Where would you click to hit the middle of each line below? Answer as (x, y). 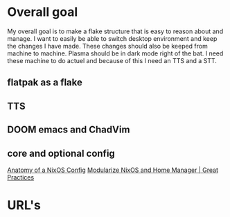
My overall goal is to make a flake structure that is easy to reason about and (115, 31)
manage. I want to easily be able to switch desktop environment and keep (112, 38)
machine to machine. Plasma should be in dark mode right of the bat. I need (115, 53)
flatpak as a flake (45, 83)
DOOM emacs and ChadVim (69, 130)
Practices (21, 177)
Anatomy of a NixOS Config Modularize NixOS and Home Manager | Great (113, 170)
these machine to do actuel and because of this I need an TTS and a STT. (112, 60)
